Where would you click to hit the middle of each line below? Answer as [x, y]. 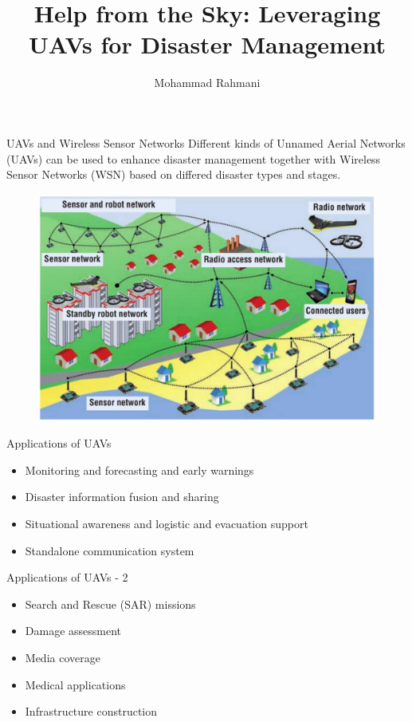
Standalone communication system [110, 550]
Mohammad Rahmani [207, 83]
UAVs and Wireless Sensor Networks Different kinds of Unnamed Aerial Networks [206, 142]
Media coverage [63, 657]
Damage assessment [73, 631]
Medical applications [75, 684]
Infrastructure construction [91, 711]
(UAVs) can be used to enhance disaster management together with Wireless [194, 158]
